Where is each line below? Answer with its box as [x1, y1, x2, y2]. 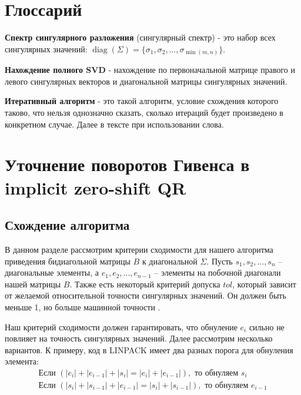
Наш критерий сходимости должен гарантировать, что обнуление [5, 320, 238, 333]
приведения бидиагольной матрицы [5, 255, 131, 267]
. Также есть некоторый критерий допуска [69, 277, 220, 290]
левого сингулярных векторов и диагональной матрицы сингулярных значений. [5, 75, 287, 87]
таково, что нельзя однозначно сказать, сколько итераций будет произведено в [5, 106, 283, 119]
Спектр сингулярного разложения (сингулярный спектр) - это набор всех [5, 31, 276, 43]
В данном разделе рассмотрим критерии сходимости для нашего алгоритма [5, 243, 273, 255]
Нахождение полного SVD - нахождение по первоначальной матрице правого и [5, 63, 295, 76]
